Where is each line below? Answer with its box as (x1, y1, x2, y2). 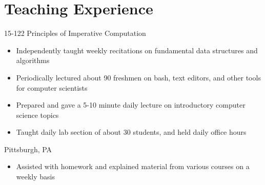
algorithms (16, 55, 50, 66)
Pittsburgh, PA (4, 143, 52, 154)
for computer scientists (16, 82, 88, 93)
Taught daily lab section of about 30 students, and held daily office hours (16, 127, 247, 137)
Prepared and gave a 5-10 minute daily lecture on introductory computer (16, 99, 246, 110)
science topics (16, 109, 59, 120)
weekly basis (16, 171, 55, 182)
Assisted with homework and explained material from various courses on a (16, 161, 250, 172)
